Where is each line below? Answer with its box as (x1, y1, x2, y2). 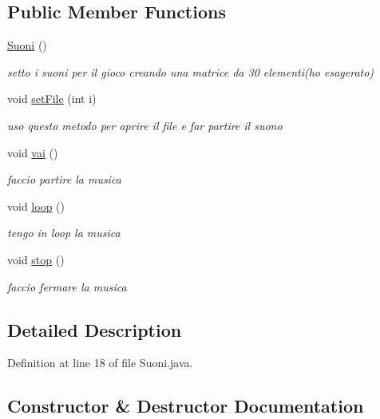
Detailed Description (7, 317, 182, 342)
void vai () (7, 144, 58, 160)
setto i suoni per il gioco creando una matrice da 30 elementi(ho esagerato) (7, 63, 374, 80)
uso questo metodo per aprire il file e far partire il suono (7, 117, 283, 133)
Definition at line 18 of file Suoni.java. (7, 354, 193, 371)
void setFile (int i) (7, 90, 97, 107)
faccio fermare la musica (7, 278, 127, 294)
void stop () (7, 251, 65, 267)
